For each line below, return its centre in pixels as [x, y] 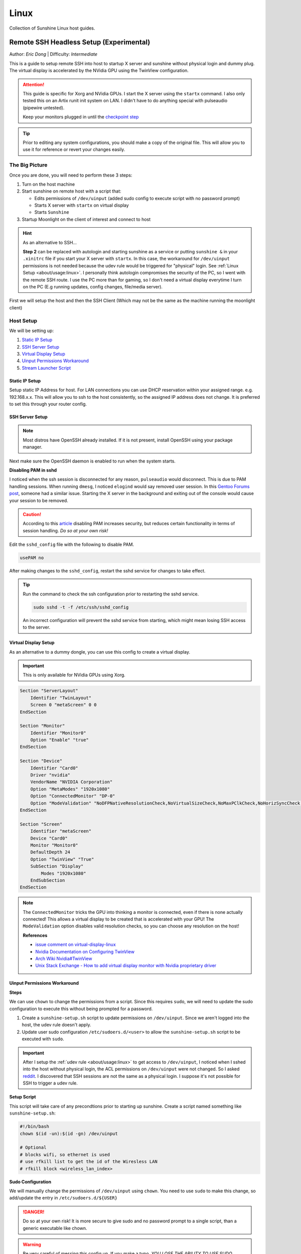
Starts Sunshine [52, 212]
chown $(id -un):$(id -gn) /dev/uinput [69, 1133]
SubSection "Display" [57, 866]
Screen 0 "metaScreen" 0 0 [64, 705]
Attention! [34, 84]
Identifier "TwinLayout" [61, 698]
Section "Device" [41, 761]
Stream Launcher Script [46, 368]
